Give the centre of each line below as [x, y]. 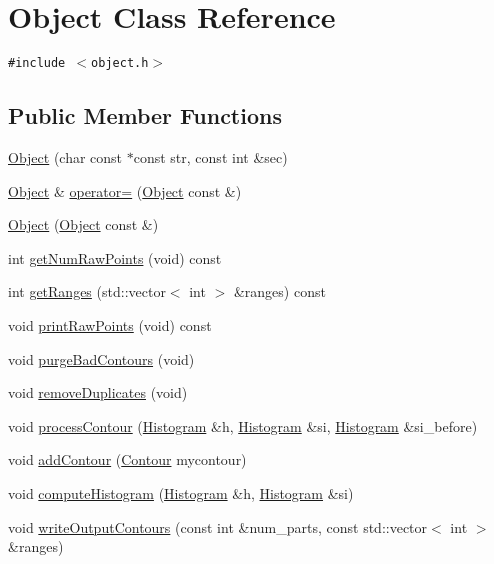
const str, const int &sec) [210, 156]
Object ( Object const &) [83, 224]
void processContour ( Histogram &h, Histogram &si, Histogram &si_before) [243, 425]
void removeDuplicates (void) [98, 392]
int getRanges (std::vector [87, 291]
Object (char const [65, 156]
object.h [120, 63]
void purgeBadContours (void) [101, 358]
